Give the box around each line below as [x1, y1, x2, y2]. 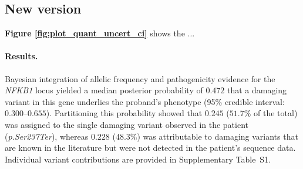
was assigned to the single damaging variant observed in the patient [5, 118, 249, 130]
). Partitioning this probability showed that [46, 107, 203, 119]
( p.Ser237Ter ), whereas [5, 130, 89, 142]
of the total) [254, 107, 298, 119]
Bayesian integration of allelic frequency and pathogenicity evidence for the [5, 72, 275, 84]
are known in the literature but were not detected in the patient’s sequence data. [5, 141, 296, 154]
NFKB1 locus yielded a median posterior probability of [5, 84, 203, 96]
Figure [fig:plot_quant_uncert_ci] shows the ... [5, 27, 195, 39]
